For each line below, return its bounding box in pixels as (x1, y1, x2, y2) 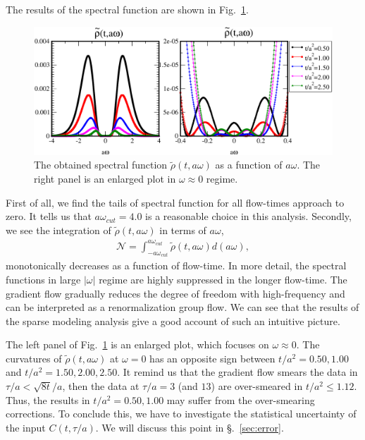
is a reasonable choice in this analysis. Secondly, (145, 209, 352, 224)
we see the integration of (6, 222, 111, 237)
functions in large (6, 271, 81, 286)
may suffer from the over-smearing (166, 392, 315, 407)
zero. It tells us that (6, 209, 92, 224)
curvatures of (6, 350, 62, 365)
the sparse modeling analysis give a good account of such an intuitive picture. (6, 313, 340, 328)
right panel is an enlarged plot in (34, 171, 176, 185)
